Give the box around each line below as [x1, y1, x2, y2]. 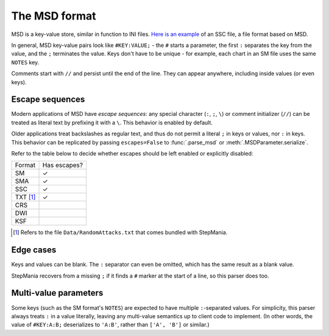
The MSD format [11, 9, 97, 23]
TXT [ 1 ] [15, 193, 36, 201]
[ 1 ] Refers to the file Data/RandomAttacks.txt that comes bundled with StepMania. [13, 229, 228, 236]
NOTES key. [11, 59, 40, 66]
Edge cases [11, 245, 57, 256]
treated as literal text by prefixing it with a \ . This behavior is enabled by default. [11, 119, 213, 126]
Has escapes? [42, 161, 83, 170]
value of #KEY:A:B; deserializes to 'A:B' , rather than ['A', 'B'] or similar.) [11, 321, 210, 329]
